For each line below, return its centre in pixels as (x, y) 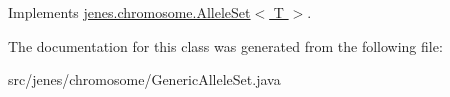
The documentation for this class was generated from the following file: (225, 45)
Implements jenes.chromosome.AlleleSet (129, 12)
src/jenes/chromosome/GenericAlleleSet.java (144, 79)
